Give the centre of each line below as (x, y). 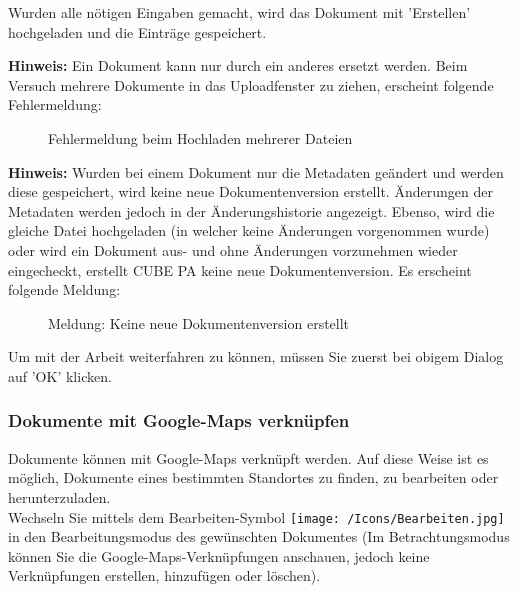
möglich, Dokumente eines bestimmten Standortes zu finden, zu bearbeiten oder (253, 477)
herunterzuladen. (59, 496)
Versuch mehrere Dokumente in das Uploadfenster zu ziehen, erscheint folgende (251, 84)
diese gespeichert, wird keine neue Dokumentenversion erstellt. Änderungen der (250, 191)
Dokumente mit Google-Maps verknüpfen (179, 420)
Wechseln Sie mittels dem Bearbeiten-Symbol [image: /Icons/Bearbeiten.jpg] (256, 516)
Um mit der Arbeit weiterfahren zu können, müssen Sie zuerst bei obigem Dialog (256, 356)
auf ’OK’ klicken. (60, 375)
